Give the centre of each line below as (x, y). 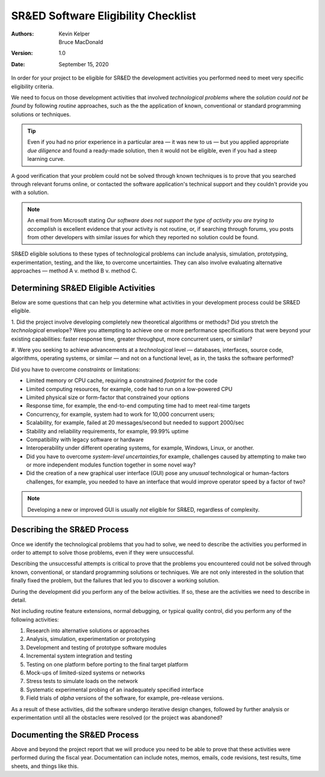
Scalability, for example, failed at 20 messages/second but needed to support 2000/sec (135, 423)
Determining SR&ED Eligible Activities (83, 288)
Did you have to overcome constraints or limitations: (76, 369)
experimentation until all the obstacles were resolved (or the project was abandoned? (117, 717)
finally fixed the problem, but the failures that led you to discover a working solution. (115, 580)
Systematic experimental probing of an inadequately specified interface (115, 690)
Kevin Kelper (74, 34)
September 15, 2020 (84, 64)
